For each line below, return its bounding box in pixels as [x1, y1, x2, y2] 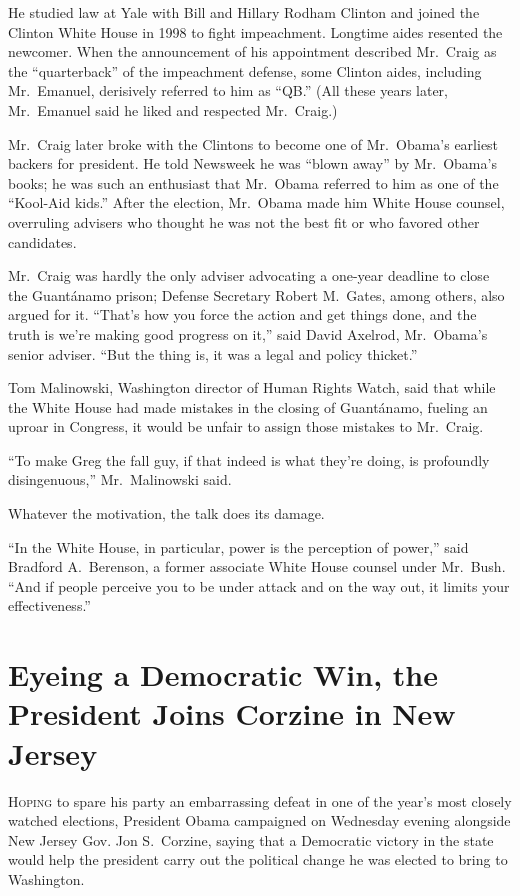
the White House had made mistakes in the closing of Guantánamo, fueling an [8, 396, 488, 417]
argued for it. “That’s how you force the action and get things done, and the [8, 304, 477, 325]
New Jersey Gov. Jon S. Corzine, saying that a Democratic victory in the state [8, 829, 494, 850]
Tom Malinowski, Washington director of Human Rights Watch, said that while [8, 377, 496, 398]
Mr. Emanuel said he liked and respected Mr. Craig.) [8, 99, 338, 120]
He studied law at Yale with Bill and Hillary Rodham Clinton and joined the [8, 2, 480, 22]
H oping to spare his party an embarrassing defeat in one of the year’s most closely [8, 790, 512, 811]
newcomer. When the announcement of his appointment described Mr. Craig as [8, 41, 497, 62]
